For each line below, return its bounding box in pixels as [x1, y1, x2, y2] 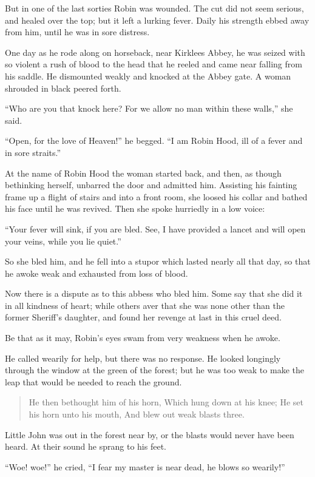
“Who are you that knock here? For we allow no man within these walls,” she [5, 102, 293, 115]
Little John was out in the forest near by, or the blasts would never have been [5, 428, 294, 441]
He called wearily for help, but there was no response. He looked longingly [5, 351, 281, 364]
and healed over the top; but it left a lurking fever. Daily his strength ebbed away [5, 13, 310, 26]
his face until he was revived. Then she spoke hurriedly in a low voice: [5, 202, 265, 215]
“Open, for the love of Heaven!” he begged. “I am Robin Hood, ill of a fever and [5, 134, 303, 147]
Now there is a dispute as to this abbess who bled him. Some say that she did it [5, 287, 303, 300]
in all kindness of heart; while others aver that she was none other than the [5, 299, 285, 311]
